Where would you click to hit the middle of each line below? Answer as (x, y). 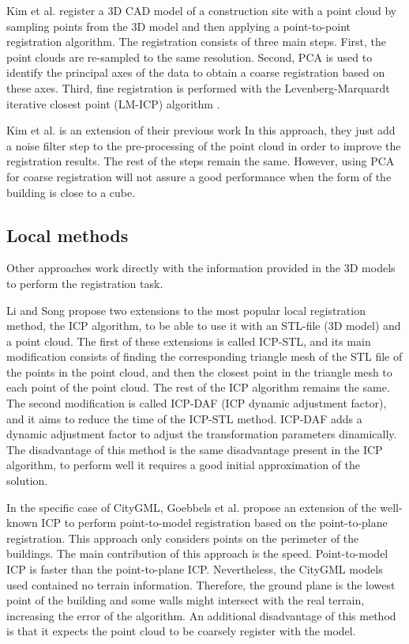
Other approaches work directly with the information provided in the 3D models (201, 268)
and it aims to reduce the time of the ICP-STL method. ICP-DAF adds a (184, 418)
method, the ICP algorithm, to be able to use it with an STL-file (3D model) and (204, 326)
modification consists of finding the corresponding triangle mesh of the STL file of (204, 356)
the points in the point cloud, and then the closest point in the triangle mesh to (199, 371)
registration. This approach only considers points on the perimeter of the (183, 538)
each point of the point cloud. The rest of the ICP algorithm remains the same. (198, 387)
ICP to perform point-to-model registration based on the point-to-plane (214, 523)
